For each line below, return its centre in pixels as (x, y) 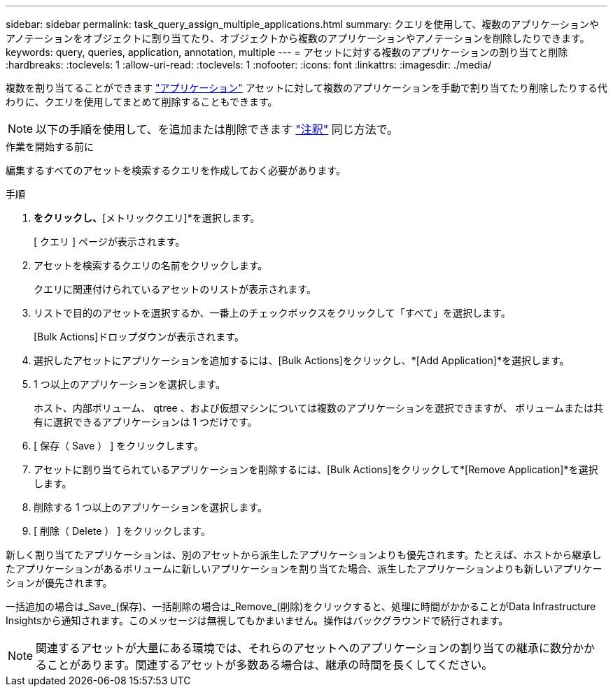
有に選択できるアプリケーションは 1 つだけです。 (146, 422)
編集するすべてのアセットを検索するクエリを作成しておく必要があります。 (176, 170)
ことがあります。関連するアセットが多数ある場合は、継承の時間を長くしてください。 (270, 665)
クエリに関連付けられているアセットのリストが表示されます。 (175, 289)
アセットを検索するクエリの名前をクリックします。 (151, 265)
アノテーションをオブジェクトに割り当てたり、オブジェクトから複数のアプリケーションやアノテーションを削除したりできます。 (298, 38)
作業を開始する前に (50, 146)
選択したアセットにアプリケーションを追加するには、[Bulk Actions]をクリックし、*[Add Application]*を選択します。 (302, 360)
